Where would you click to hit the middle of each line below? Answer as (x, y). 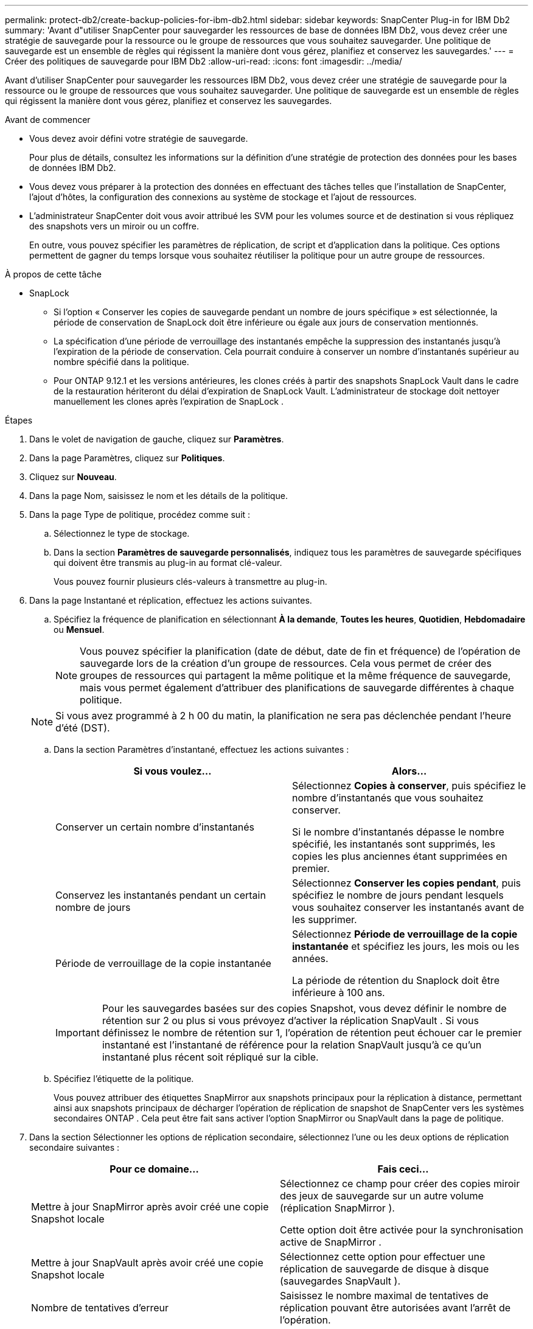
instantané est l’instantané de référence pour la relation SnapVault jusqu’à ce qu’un (292, 1045)
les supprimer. (325, 919)
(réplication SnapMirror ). (337, 1208)
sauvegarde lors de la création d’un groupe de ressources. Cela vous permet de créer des (286, 663)
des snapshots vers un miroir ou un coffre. (114, 226)
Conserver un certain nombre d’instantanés (155, 827)
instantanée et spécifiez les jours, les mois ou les (406, 946)
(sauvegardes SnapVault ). (340, 1281)
